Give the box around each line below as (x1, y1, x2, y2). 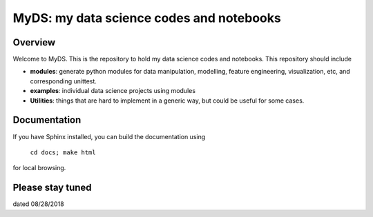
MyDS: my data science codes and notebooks (12, 10, 281, 25)
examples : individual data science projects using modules (30, 87, 196, 95)
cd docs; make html (30, 148, 96, 156)
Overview (12, 37, 56, 48)
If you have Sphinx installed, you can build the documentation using (12, 132, 206, 141)
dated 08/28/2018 (12, 200, 65, 208)
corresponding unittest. (30, 76, 97, 85)
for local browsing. (12, 164, 66, 172)
